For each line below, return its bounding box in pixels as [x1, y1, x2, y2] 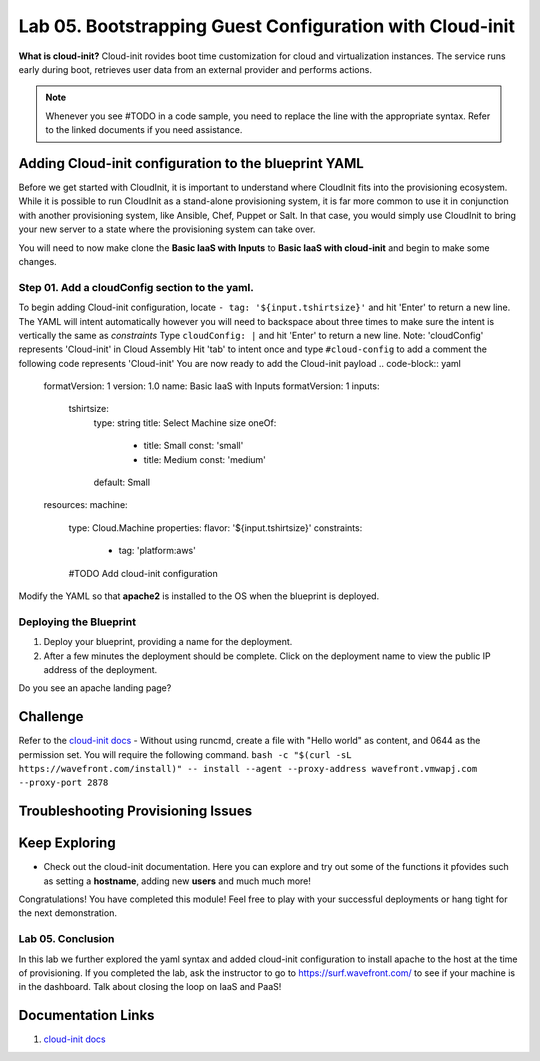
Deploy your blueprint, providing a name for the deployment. [43, 636, 293, 648]
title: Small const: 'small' [143, 440, 244, 452]
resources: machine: [43, 499, 129, 511]
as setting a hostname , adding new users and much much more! [43, 875, 312, 887]
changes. [18, 255, 57, 267]
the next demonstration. [18, 907, 117, 919]
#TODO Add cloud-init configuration [68, 567, 219, 579]
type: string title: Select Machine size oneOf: [93, 416, 277, 429]
